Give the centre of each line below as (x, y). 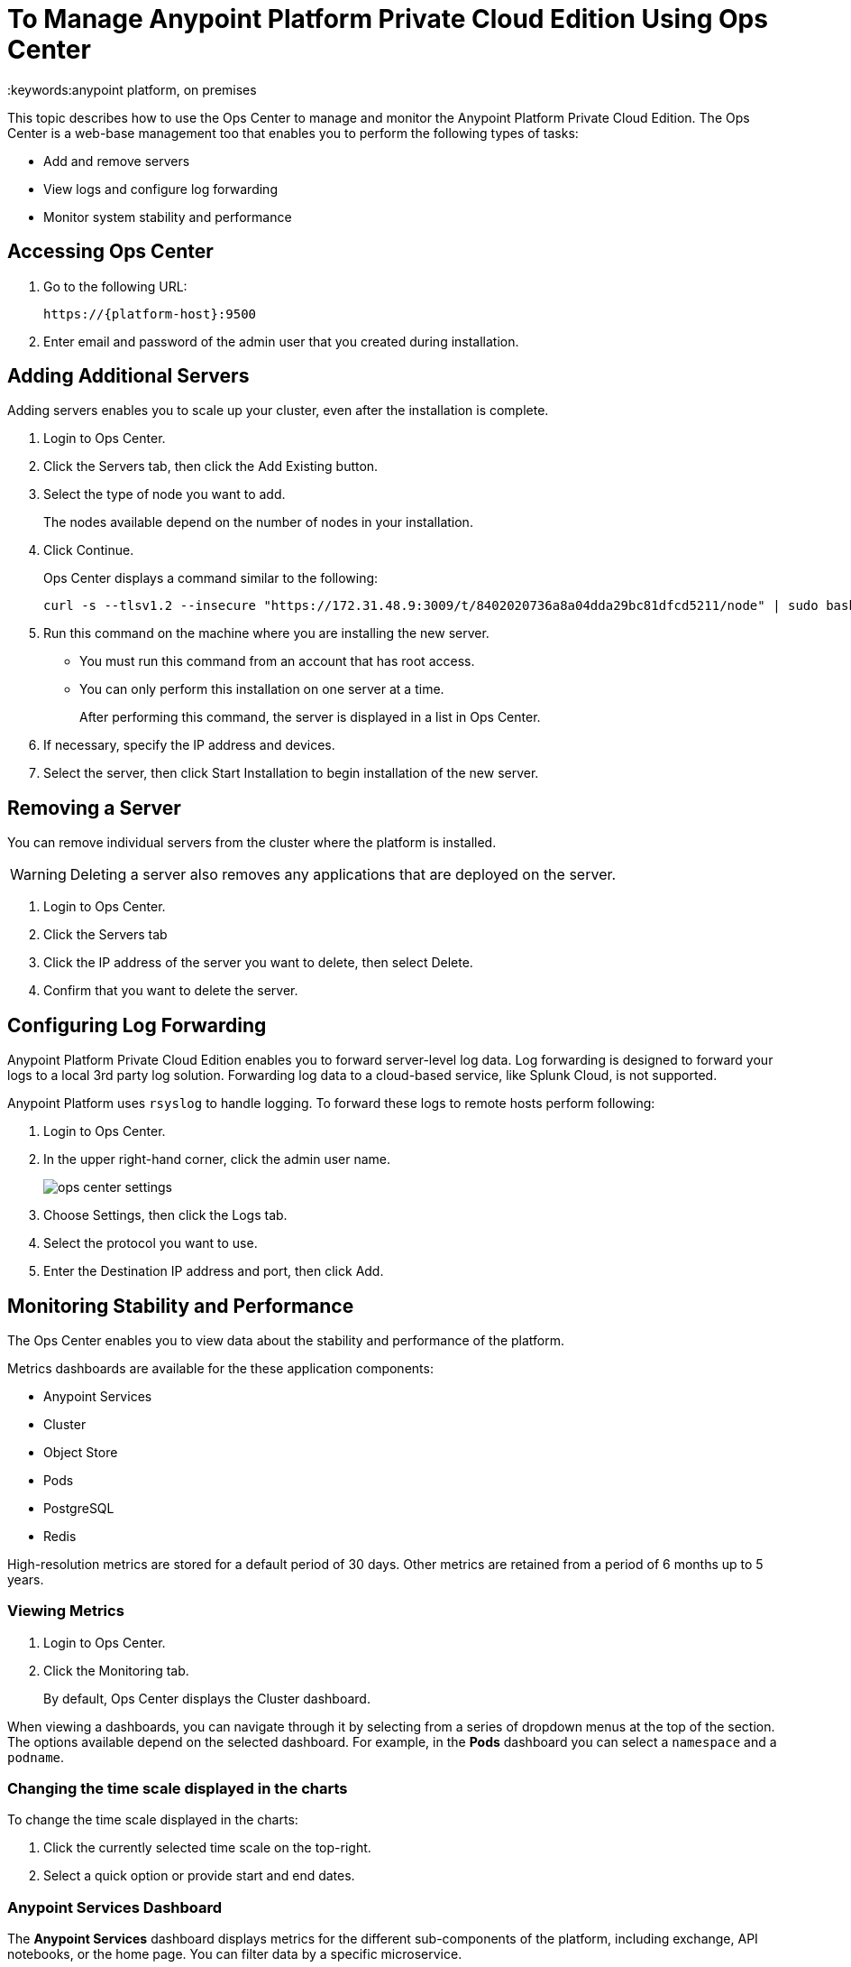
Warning (38, 875)
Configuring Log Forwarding (137, 1025)
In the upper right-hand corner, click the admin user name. (217, 1159)
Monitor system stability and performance (168, 217)
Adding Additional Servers (128, 376)
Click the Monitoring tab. (116, 1670)
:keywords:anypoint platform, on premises (132, 89)
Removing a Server (94, 808)
